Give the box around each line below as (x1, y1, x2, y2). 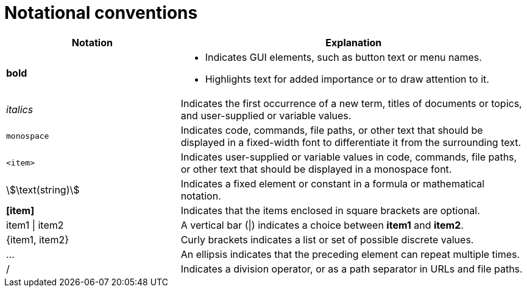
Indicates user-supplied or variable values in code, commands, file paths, (180, 150, 517, 163)
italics (6, 103, 34, 116)
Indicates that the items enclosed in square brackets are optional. (180, 204, 480, 217)
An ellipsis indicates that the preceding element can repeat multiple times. (180, 248, 520, 260)
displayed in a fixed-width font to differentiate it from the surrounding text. (180, 136, 522, 148)
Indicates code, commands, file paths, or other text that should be (180, 123, 483, 136)
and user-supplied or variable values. (180, 109, 352, 122)
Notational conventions (4, 2, 198, 23)
